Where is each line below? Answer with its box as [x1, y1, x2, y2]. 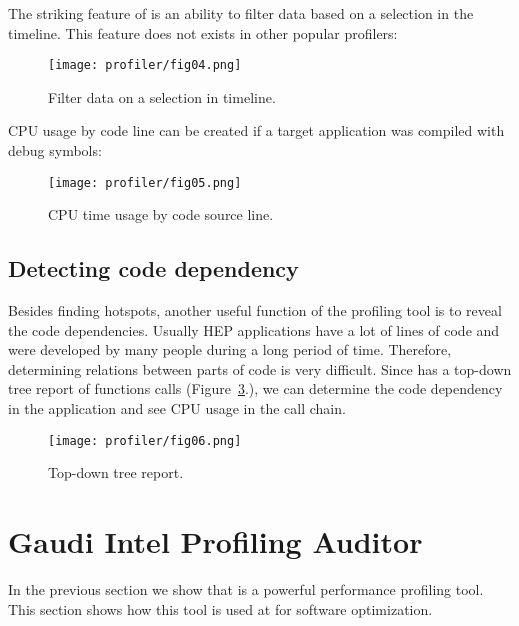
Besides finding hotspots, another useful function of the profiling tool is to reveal [8, 300, 502, 321]
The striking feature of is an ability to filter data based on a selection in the [8, 3, 474, 23]
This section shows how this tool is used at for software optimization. [8, 598, 433, 619]
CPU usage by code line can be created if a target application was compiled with [8, 120, 505, 141]
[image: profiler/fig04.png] [48, 58, 242, 73]
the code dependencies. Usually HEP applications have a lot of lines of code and [8, 319, 500, 340]
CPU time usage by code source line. [48, 204, 274, 225]
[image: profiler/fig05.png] [48, 175, 242, 190]
